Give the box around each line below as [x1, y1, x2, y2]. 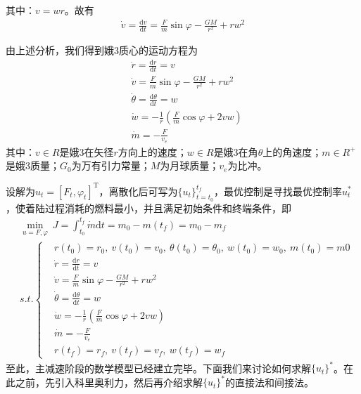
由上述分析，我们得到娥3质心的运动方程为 [6, 43, 198, 58]
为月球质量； [160, 158, 220, 173]
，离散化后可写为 [99, 183, 178, 198]
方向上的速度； [118, 144, 187, 159]
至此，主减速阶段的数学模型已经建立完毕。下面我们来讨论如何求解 [6, 360, 311, 375]
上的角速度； [262, 144, 322, 159]
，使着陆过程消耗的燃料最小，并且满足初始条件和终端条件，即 [6, 200, 291, 215]
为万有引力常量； [71, 158, 151, 173]
